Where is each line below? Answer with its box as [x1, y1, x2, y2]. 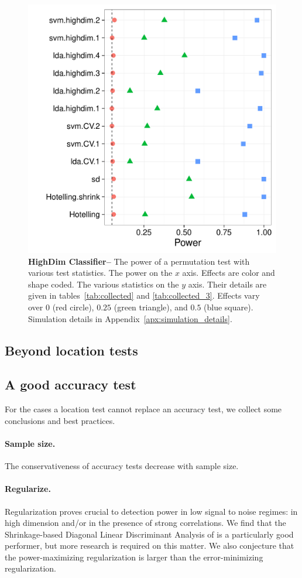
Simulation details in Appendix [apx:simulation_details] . [28, 312, 232, 324]
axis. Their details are [188, 278, 267, 290]
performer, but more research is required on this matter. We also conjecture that [5, 539, 294, 552]
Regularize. [5, 483, 51, 495]
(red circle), [52, 300, 94, 313]
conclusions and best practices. [5, 414, 115, 426]
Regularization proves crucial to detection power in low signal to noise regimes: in [5, 505, 298, 517]
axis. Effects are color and [182, 266, 275, 279]
